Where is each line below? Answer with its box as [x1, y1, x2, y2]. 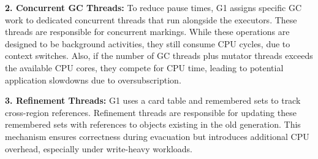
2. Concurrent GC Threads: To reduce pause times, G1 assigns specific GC [5, 1, 301, 14]
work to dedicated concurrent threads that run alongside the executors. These [5, 13, 297, 26]
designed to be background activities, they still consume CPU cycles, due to [5, 37, 290, 50]
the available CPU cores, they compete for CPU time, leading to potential [5, 61, 284, 74]
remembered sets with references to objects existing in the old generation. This [5, 118, 301, 131]
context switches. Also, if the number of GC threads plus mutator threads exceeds [5, 49, 313, 62]
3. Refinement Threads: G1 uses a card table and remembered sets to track [5, 94, 301, 107]
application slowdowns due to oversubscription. [5, 73, 181, 86]
